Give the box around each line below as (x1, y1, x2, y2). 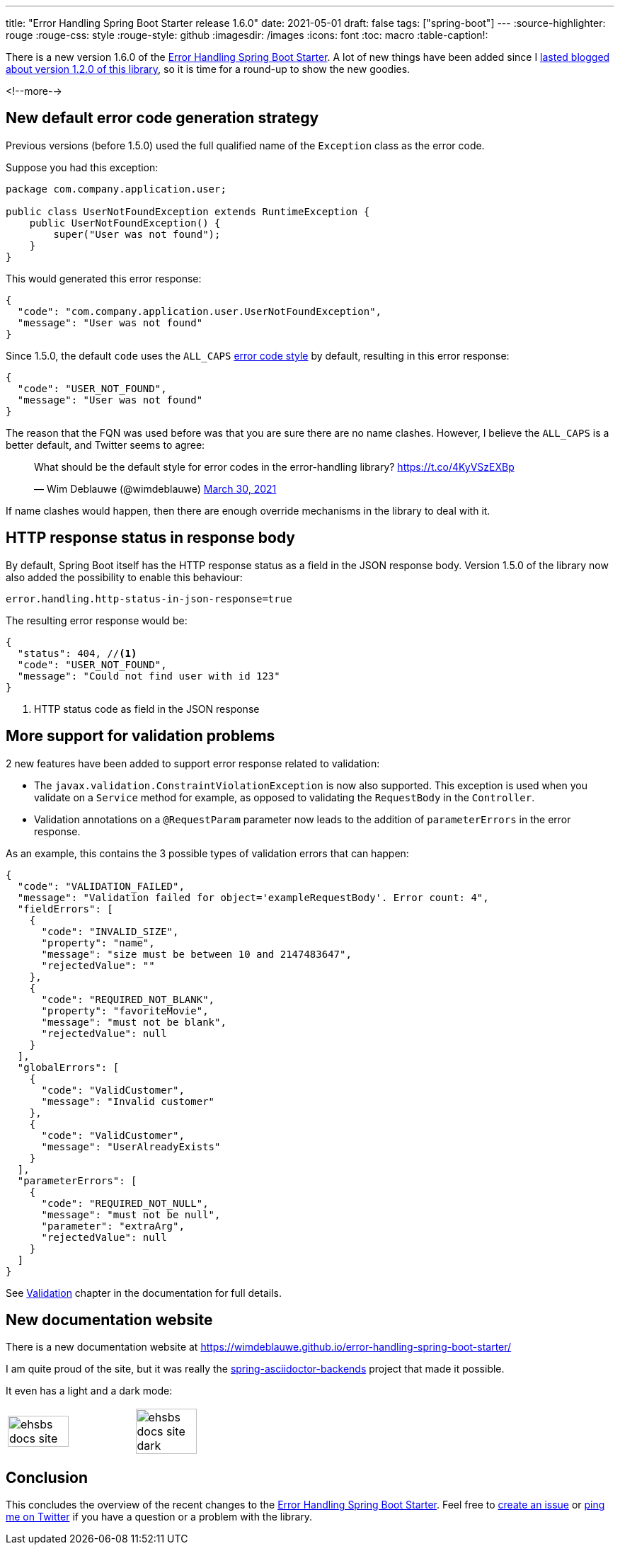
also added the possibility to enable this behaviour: (6, 571, 243, 583)
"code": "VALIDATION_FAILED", (17, 880, 185, 892)
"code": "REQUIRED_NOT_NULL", (41, 1197, 209, 1209)
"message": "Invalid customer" (41, 1095, 215, 1107)
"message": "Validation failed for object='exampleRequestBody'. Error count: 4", (17, 891, 489, 903)
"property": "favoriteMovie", (41, 1004, 209, 1017)
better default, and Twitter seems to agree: (6, 438, 205, 451)
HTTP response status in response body (6, 529, 295, 547)
